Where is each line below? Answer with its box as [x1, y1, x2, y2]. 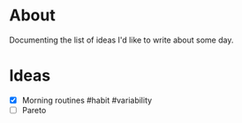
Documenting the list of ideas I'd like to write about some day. [9, 35, 234, 45]
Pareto [21, 104, 47, 115]
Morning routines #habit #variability [21, 95, 153, 105]
